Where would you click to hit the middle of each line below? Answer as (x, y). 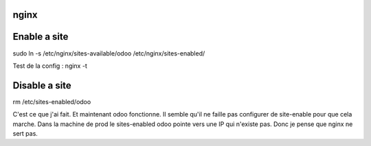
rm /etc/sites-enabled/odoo (52, 101)
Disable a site (42, 85)
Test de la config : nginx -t (50, 66)
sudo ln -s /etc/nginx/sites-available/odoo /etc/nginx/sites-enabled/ (109, 53)
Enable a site (41, 37)
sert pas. (25, 133)
